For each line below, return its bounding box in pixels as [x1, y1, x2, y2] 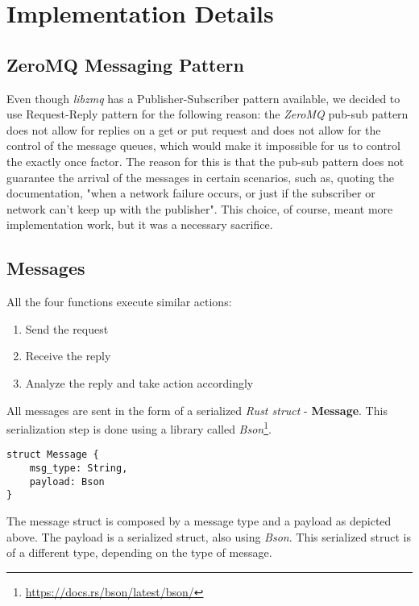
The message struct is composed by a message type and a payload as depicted [6, 512, 392, 529]
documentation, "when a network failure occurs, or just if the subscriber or [6, 185, 375, 201]
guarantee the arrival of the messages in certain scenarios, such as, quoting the [6, 168, 394, 185]
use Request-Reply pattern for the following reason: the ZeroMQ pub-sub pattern [6, 106, 409, 122]
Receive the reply [25, 347, 111, 364]
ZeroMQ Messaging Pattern [6, 52, 244, 77]
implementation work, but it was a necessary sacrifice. [6, 216, 273, 233]
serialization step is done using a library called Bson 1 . [6, 418, 272, 437]
